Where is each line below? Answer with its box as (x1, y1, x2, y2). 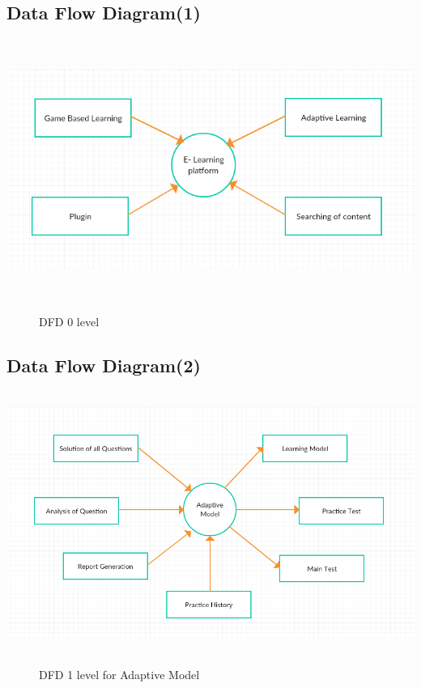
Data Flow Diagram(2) (6, 353, 201, 378)
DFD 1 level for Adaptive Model (39, 665, 200, 682)
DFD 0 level (39, 313, 100, 330)
